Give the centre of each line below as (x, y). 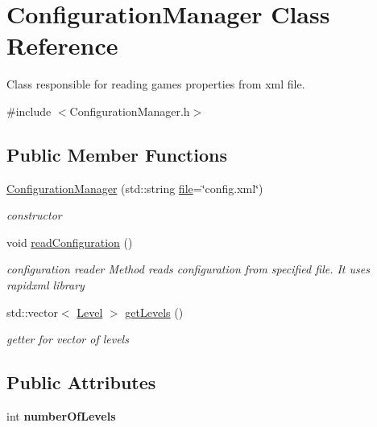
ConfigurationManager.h (130, 111)
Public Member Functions (117, 154)
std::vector (32, 312)
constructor (34, 215)
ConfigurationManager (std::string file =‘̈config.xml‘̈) (135, 188)
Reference (62, 45)
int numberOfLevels (61, 416)
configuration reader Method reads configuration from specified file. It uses (188, 269)
